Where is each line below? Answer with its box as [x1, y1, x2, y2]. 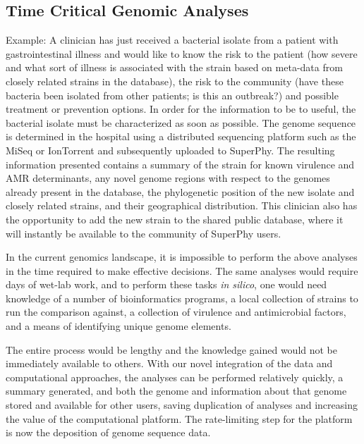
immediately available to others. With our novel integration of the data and [6, 356, 333, 371]
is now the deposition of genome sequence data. [6, 425, 211, 440]
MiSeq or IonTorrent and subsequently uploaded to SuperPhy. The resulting [6, 142, 335, 157]
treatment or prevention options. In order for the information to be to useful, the [6, 101, 356, 116]
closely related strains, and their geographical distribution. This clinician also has [6, 198, 358, 213]
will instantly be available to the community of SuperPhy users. [6, 226, 281, 240]
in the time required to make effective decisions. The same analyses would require [6, 263, 358, 278]
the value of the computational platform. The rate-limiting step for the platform [6, 411, 353, 426]
